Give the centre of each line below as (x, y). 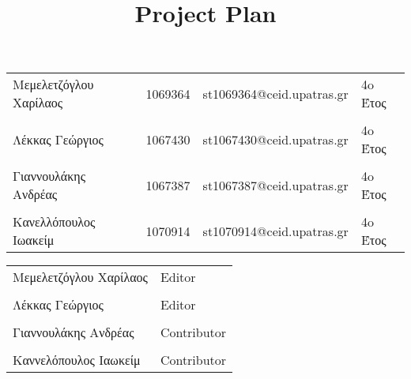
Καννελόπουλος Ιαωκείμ (77, 360)
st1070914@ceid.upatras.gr (275, 231)
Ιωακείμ (34, 240)
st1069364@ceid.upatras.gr (275, 93)
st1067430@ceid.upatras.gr (275, 139)
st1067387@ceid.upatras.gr (275, 185)
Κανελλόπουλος (54, 222)
